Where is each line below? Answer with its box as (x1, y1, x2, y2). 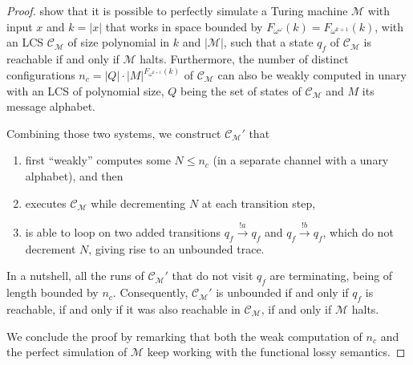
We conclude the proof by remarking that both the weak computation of (6, 327, 362, 344)
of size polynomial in (67, 34, 170, 51)
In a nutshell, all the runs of (6, 267, 144, 284)
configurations (6, 67, 75, 83)
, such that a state (223, 34, 314, 51)
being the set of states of (180, 82, 302, 99)
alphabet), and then (25, 167, 123, 184)
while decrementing (91, 194, 186, 211)
